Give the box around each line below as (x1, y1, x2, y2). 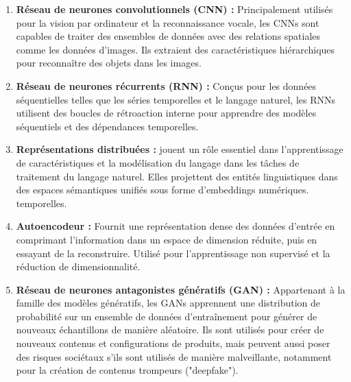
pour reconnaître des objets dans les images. (16, 56, 202, 70)
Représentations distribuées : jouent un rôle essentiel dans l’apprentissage (16, 142, 343, 156)
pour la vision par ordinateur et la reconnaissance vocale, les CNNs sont (16, 15, 319, 29)
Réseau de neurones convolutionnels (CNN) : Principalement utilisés (16, 2, 333, 16)
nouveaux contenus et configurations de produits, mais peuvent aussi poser (16, 336, 330, 350)
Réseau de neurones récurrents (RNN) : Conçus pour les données (16, 78, 317, 93)
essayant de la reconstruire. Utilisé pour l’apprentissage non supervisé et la (16, 246, 330, 260)
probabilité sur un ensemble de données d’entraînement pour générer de (16, 309, 317, 323)
